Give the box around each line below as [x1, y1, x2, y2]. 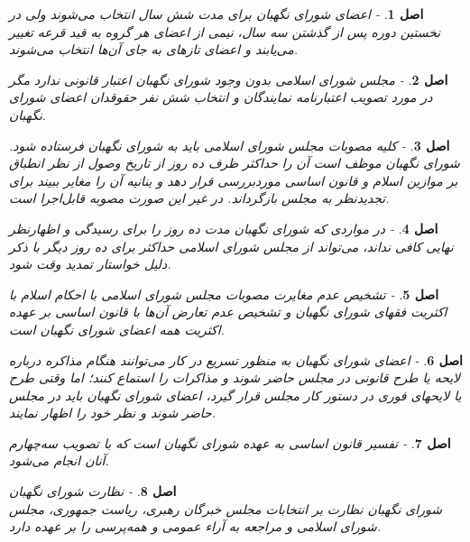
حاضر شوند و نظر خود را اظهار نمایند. [9, 403, 217, 422]
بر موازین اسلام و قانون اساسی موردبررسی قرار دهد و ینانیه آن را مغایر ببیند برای [9, 170, 458, 189]
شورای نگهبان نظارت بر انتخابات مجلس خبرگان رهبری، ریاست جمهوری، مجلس [9, 499, 442, 518]
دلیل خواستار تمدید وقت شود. [9, 254, 171, 273]
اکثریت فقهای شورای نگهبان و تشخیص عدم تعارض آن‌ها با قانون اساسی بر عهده [9, 302, 447, 321]
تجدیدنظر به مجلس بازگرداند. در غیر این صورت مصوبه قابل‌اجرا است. [9, 188, 390, 207]
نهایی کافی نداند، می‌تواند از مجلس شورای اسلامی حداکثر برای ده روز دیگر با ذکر [9, 236, 454, 255]
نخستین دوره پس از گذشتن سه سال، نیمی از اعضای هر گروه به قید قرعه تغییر [9, 22, 441, 41]
